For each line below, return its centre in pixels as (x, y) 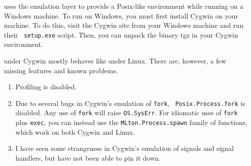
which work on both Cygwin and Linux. (75, 132)
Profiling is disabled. (46, 87)
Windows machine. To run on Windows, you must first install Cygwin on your (121, 15)
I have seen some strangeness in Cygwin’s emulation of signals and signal (125, 148)
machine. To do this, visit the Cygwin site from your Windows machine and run (124, 25)
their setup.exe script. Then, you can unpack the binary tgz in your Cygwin (121, 34)
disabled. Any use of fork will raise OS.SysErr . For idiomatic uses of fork (126, 113)
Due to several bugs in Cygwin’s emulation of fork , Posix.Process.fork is (130, 103)
